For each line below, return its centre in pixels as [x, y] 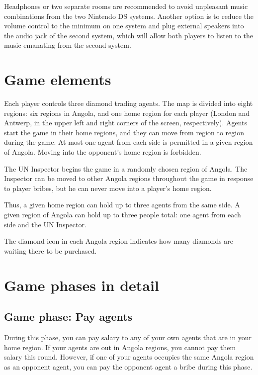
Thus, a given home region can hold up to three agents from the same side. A [122, 205]
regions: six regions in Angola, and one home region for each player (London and [127, 113]
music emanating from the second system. [68, 45]
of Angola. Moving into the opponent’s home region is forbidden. [103, 152]
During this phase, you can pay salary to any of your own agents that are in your [128, 337]
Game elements [58, 79]
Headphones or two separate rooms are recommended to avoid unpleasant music [126, 6]
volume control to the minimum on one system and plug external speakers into [124, 26]
